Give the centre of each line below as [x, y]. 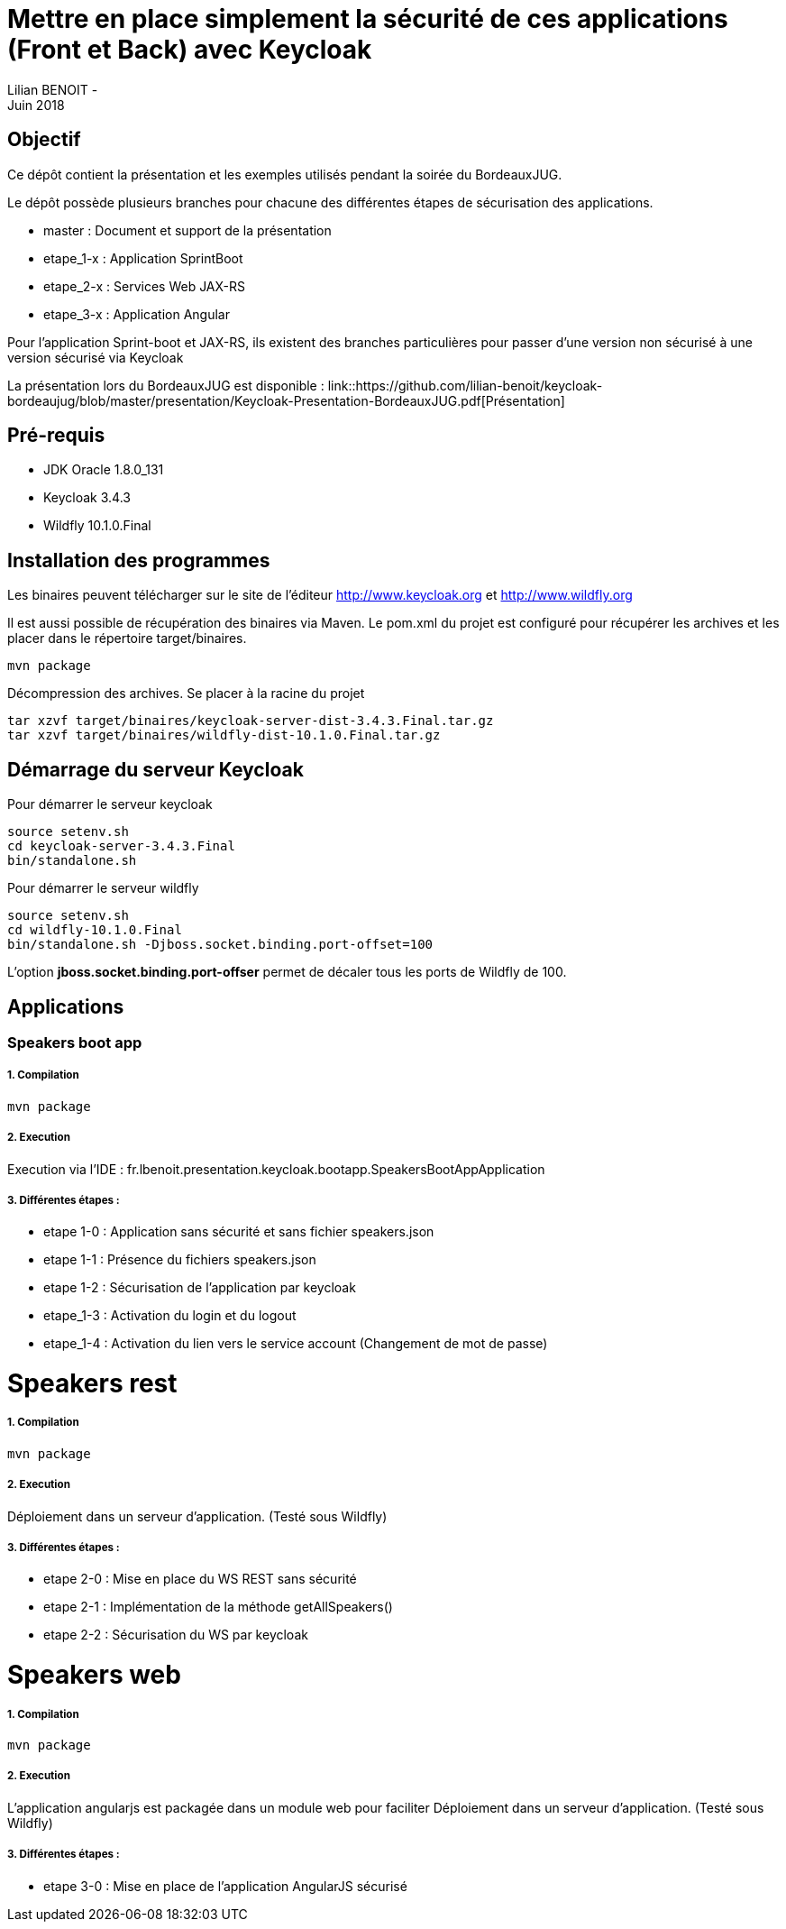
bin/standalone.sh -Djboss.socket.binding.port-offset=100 [220, 945]
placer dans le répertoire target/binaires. [127, 638]
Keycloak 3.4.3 [87, 498]
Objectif [44, 140]
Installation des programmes [139, 560]
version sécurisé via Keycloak [96, 357]
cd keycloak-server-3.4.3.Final [121, 846]
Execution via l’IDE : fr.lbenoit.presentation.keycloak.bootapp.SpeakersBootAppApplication [276, 1169]
